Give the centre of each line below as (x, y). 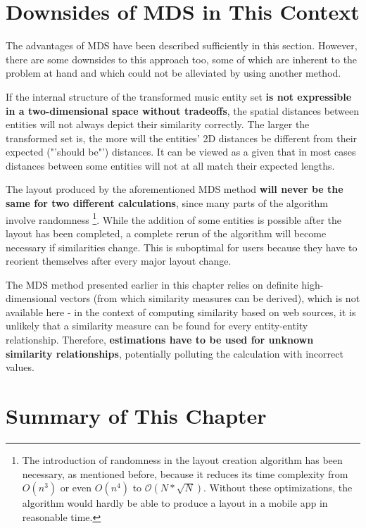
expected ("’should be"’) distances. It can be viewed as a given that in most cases (181, 152)
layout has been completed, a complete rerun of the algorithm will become (166, 233)
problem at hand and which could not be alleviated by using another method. (173, 73)
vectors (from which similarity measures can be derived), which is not (210, 298)
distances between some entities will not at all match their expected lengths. (170, 165)
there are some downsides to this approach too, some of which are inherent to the (182, 59)
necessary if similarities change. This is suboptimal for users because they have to (182, 247)
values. (20, 367)
